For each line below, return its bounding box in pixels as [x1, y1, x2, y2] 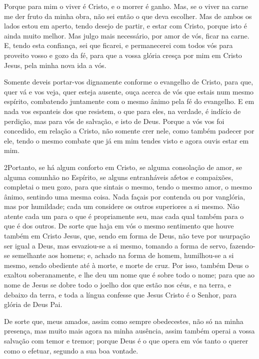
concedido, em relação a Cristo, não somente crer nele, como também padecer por [4, 125, 254, 136]
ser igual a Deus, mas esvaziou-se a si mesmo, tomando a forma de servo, [4, 240, 227, 250]
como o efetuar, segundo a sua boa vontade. [4, 345, 138, 355]
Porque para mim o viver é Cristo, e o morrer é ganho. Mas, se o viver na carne [4, 1, 248, 11]
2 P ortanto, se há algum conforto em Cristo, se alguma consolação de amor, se [4, 161, 242, 172]
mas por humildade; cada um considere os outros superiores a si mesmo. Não [4, 201, 239, 211]
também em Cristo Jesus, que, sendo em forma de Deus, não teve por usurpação [4, 230, 250, 241]
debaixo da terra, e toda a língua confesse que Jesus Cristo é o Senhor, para [4, 289, 237, 299]
